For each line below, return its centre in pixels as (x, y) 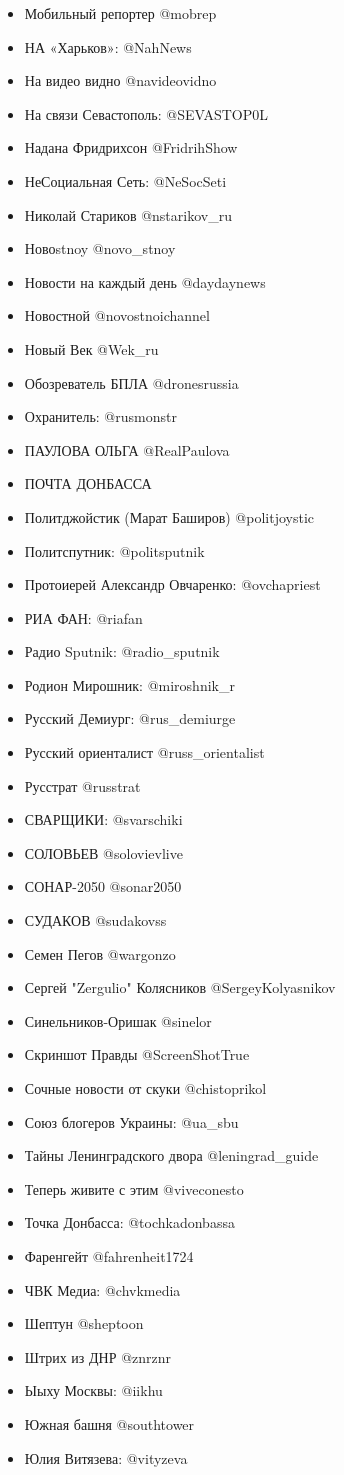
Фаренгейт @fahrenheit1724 (109, 1255)
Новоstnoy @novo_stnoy (100, 248)
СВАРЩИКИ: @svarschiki (103, 819)
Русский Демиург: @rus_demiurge (130, 718)
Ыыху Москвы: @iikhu (93, 1390)
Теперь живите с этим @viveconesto (134, 1188)
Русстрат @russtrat (82, 785)
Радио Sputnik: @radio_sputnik (122, 651)
